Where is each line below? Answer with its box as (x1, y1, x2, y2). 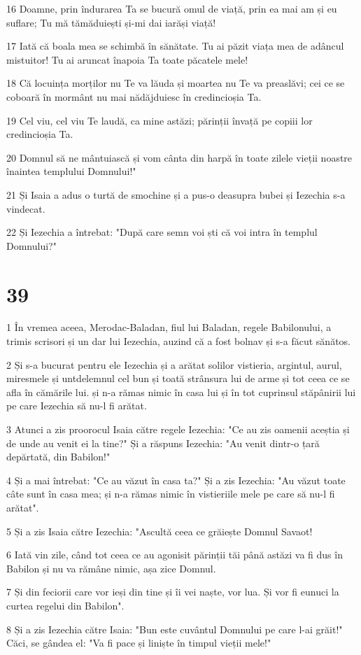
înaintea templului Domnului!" (6, 164, 136, 178)
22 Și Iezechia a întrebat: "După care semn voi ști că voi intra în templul (6, 225, 318, 239)
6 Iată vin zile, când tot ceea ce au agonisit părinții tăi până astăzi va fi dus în (6, 547, 343, 562)
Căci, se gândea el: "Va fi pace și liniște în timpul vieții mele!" (6, 635, 271, 650)
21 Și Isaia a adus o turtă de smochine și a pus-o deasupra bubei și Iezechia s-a (6, 187, 346, 202)
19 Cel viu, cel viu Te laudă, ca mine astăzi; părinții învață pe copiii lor (6, 113, 313, 127)
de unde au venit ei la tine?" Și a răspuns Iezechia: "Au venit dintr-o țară (6, 435, 320, 450)
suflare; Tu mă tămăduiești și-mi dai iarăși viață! (6, 15, 216, 29)
